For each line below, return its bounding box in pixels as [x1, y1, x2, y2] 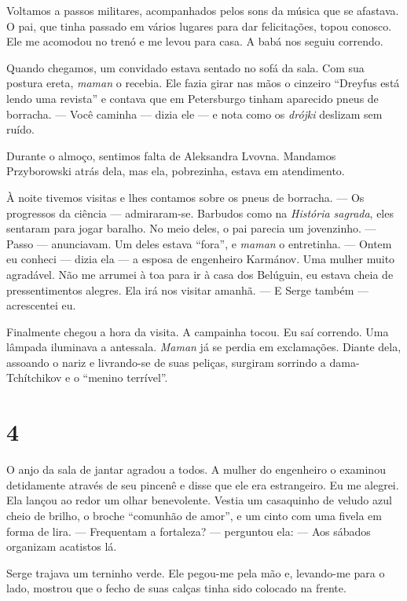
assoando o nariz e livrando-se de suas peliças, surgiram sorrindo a [6, 354, 326, 370]
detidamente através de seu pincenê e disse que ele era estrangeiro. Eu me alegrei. [6, 476, 399, 493]
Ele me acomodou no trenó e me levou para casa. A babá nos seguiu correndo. [6, 33, 383, 49]
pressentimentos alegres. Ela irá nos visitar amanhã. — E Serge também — [6, 281, 369, 298]
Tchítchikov [6, 369, 62, 386]
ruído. [6, 121, 35, 137]
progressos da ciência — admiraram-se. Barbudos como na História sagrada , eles [6, 204, 394, 221]
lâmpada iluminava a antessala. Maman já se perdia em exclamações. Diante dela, [6, 339, 401, 355]
